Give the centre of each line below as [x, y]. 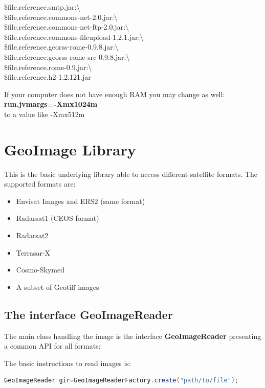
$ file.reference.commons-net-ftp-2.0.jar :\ [67, 27]
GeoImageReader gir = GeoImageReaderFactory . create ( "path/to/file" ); [122, 381]
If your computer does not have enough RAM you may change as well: [115, 94]
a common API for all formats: [52, 346]
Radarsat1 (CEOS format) [58, 218]
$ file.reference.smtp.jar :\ [42, 7]
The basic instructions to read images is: [68, 363]
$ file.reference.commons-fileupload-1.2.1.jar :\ [74, 37]
